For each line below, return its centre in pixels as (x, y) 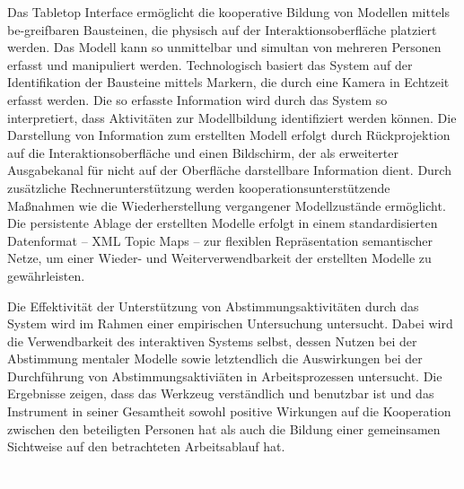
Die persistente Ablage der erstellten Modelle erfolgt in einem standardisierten (223, 223)
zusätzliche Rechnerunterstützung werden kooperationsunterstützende (199, 187)
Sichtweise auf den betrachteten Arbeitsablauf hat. (146, 446)
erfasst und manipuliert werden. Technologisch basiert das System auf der (210, 64)
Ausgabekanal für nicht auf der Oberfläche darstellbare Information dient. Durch (229, 170)
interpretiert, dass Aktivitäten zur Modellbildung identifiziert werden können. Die (232, 117)
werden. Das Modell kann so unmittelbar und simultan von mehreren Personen (224, 47)
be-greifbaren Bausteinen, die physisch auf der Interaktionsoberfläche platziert (222, 29)
